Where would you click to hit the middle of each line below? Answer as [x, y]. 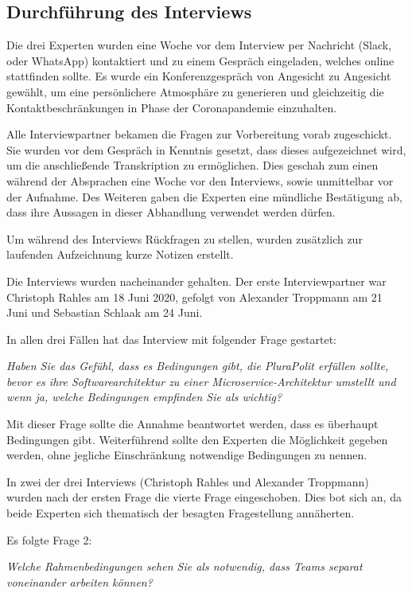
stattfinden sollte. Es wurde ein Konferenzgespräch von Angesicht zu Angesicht [199, 76]
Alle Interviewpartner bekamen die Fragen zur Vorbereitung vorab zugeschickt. [199, 134]
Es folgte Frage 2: [49, 539]
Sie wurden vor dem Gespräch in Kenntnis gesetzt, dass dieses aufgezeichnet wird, [206, 149]
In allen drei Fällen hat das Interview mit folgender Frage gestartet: [172, 339]
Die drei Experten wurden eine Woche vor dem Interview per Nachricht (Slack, [199, 45]
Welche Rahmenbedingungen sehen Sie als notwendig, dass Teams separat [185, 566]
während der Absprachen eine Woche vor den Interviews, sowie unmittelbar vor [200, 180]
